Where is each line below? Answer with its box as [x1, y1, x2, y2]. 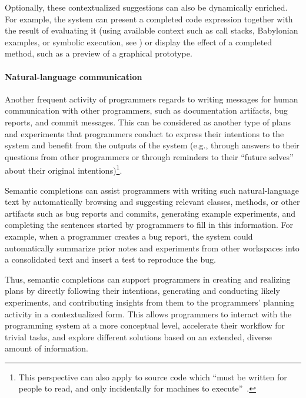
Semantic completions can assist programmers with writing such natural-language [5, 184, 299, 196]
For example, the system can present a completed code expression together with [5, 12, 293, 25]
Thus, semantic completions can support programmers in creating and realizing [5, 273, 291, 285]
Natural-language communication [5, 70, 142, 82]
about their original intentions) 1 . [5, 162, 122, 176]
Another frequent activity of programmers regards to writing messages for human [5, 92, 298, 105]
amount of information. [5, 342, 89, 354]
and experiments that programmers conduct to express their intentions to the [5, 127, 284, 140]
